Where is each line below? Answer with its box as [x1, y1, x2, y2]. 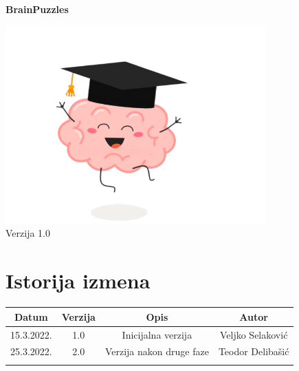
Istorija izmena [5, 266, 151, 295]
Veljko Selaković [219, 327, 288, 341]
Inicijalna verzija [122, 327, 192, 341]
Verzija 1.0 [5, 226, 50, 240]
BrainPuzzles [5, 2, 69, 16]
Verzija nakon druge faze [104, 344, 209, 359]
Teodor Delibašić [218, 344, 289, 359]
